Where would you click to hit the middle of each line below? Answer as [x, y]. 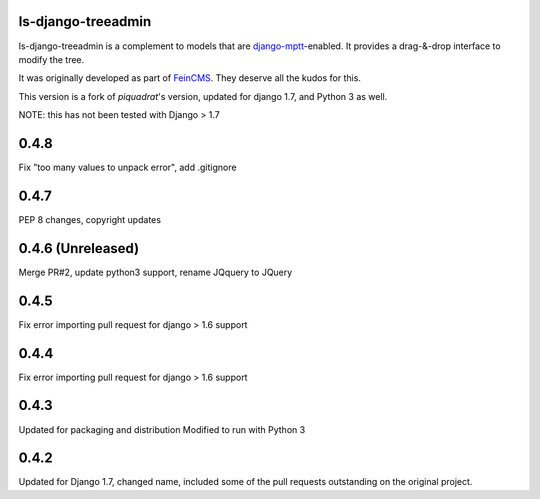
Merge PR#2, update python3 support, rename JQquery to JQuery [155, 272]
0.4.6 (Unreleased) [79, 248]
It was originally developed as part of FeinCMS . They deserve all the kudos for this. [190, 78]
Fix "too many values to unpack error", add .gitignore [127, 167]
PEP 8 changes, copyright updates [90, 219]
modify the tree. [51, 59]
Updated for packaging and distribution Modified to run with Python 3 [162, 429]
